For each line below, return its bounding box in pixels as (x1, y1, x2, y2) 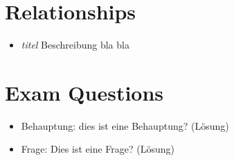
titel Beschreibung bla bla (21, 37, 129, 52)
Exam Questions (5, 78, 164, 106)
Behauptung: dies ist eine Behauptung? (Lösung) (21, 118, 229, 133)
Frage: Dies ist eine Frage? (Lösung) (21, 142, 174, 156)
